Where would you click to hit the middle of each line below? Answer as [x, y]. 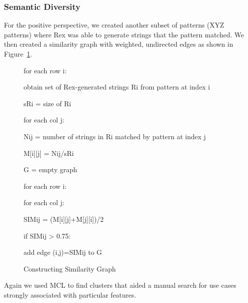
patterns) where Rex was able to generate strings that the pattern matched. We [124, 34]
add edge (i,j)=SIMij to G [63, 252]
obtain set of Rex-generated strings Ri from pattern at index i [117, 87]
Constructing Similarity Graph [70, 268]
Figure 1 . [18, 54]
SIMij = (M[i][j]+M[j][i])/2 [64, 219]
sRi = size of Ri [47, 103]
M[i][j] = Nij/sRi [49, 153]
